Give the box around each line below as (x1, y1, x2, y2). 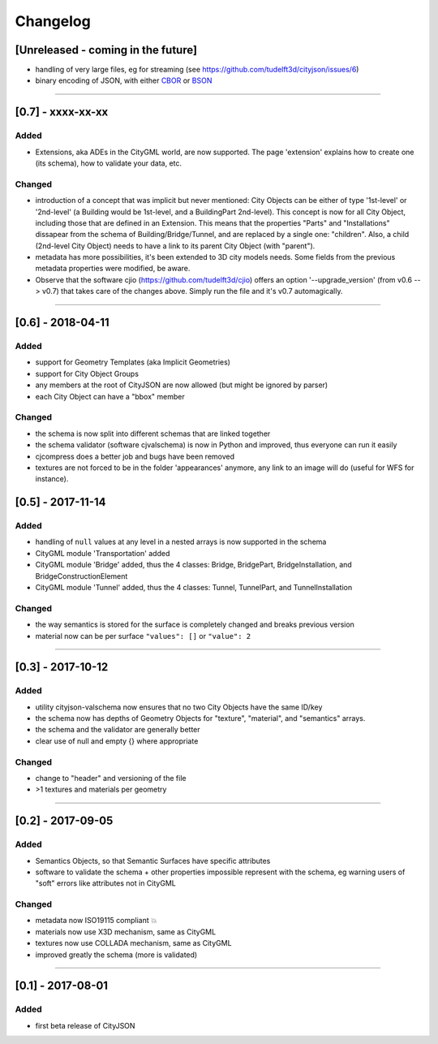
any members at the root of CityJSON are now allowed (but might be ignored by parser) (35, 380, 328, 390)
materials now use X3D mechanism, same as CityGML (35, 926, 217, 937)
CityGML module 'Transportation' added (35, 548, 170, 558)
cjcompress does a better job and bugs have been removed (35, 451, 235, 461)
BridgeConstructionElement (35, 571, 128, 580)
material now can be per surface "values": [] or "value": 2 (35, 631, 251, 641)
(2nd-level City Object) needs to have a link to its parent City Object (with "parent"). (35, 240, 316, 251)
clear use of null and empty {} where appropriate (35, 736, 199, 746)
